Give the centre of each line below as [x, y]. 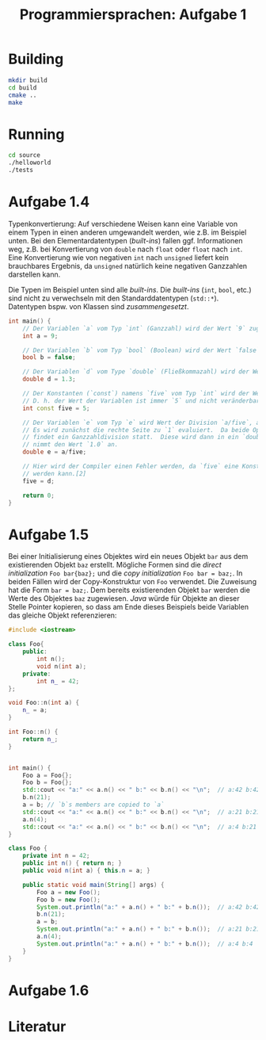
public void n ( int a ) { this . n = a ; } [86, 870]
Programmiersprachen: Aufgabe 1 [133, 15]
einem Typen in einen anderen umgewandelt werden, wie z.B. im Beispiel [127, 232]
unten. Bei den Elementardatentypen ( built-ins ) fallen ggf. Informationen [125, 240]
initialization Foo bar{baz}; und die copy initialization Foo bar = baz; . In [125, 573]
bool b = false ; [49, 357]
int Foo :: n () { [33, 732]
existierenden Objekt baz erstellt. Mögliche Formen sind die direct [115, 565]
